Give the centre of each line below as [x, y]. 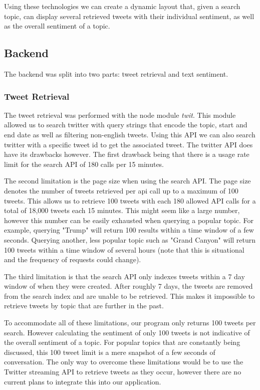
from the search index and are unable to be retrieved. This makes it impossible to [129, 296]
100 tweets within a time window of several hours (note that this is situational [124, 249]
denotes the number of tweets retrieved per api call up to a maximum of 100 [121, 190]
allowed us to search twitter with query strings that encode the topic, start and [126, 125]
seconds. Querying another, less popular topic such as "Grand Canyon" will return [130, 239]
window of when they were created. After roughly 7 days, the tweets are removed [128, 286]
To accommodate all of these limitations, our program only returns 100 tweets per [130, 323]
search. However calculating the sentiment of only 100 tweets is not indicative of [127, 332]
